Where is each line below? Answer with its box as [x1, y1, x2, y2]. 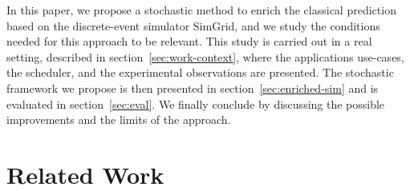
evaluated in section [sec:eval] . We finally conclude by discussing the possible [6, 95, 385, 112]
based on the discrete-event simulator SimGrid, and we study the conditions [6, 17, 380, 34]
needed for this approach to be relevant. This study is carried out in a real [6, 33, 372, 50]
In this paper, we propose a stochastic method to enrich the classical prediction [6, 2, 396, 18]
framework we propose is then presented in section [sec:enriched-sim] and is [6, 79, 379, 96]
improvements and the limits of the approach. [6, 111, 231, 128]
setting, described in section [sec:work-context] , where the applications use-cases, [6, 48, 404, 65]
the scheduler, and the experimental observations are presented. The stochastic [6, 64, 394, 81]
